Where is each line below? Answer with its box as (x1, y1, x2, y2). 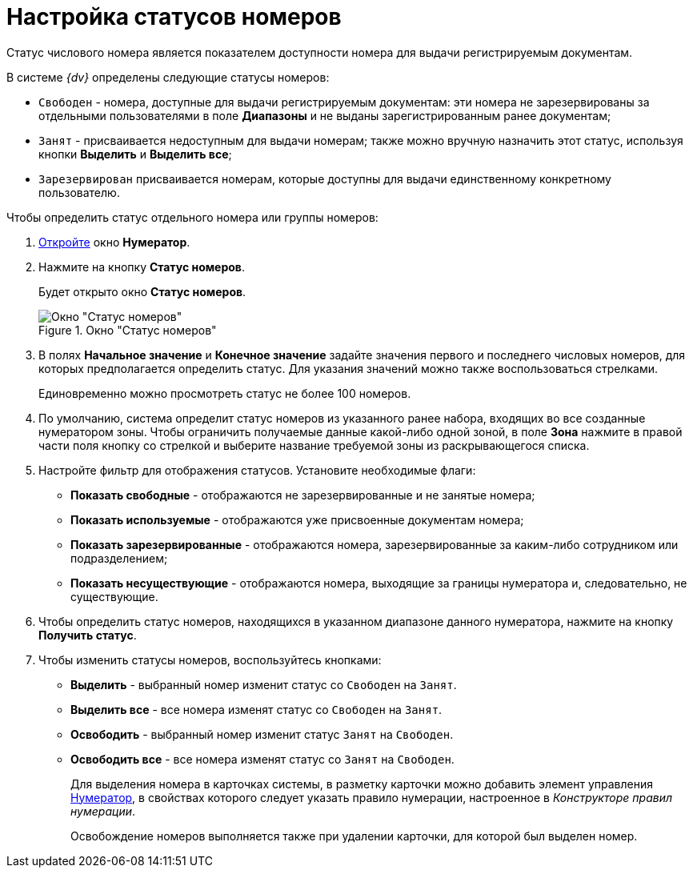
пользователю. (38, 185, 120, 199)
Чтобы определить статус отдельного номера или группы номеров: (6, 210, 379, 224)
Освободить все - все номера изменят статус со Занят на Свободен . (70, 752, 455, 766)
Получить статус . (38, 627, 137, 642)
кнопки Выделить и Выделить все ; (38, 146, 232, 161)
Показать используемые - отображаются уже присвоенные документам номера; (70, 512, 524, 527)
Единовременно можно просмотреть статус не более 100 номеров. (38, 386, 411, 400)
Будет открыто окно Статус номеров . (38, 284, 246, 299)
